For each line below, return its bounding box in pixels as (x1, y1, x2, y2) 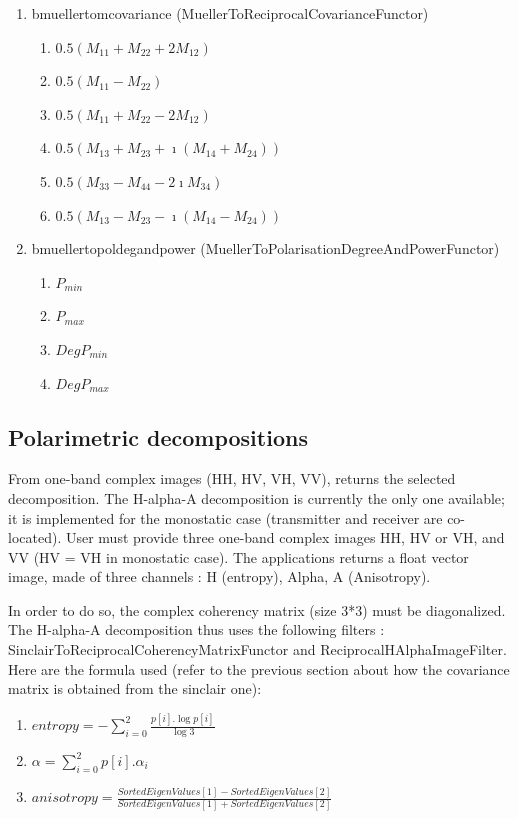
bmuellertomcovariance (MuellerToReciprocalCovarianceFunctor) (31, 3, 429, 23)
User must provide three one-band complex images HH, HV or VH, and (65, 527, 505, 548)
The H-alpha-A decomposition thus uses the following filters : (8, 619, 385, 640)
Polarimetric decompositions (8, 421, 308, 452)
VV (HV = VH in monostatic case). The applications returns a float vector (8, 546, 469, 567)
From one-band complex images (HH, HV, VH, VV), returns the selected (8, 468, 456, 489)
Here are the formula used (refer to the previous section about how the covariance (8, 658, 510, 679)
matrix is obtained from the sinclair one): (8, 678, 262, 699)
